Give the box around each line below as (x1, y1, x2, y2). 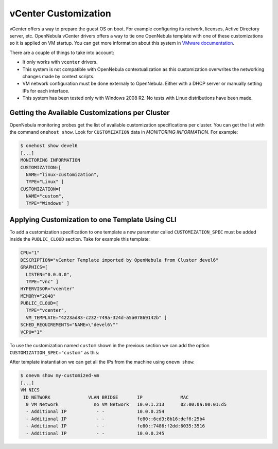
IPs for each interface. (22, 87, 69, 94)
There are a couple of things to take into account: (9, 49, 114, 56)
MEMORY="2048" (20, 293, 56, 299)
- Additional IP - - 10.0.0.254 (26, 409, 165, 415)
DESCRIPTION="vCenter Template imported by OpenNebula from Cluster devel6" (20, 257, 219, 263)
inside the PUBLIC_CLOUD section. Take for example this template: (9, 236, 150, 242)
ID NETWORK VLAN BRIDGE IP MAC (23, 394, 189, 400)
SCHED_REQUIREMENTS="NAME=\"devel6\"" (20, 322, 118, 328)
